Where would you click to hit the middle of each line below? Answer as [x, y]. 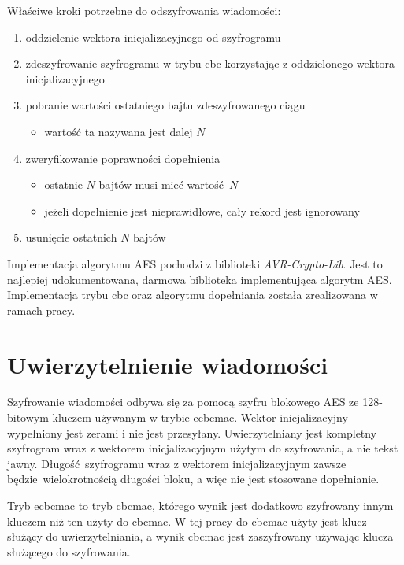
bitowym [28, 417]
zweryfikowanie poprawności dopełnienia [123, 158]
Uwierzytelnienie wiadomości [168, 364]
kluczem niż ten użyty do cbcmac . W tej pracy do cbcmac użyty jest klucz [187, 521]
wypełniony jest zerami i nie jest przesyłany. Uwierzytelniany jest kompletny [192, 432]
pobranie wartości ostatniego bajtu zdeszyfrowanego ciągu [165, 105]
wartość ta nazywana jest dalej [119, 131]
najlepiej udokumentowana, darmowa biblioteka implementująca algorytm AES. [200, 279]
